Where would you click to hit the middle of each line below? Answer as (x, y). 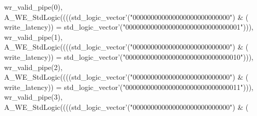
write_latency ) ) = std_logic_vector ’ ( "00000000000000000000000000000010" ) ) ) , (129, 56)
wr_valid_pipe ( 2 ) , (33, 67)
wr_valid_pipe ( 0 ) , (33, 7)
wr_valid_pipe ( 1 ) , (33, 37)
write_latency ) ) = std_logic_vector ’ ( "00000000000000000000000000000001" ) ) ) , (129, 27)
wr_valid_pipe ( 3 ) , (33, 97)
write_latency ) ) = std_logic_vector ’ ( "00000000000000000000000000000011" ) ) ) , (129, 87)
